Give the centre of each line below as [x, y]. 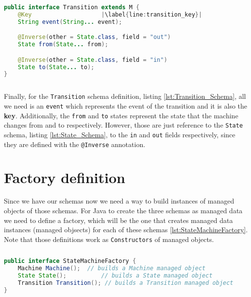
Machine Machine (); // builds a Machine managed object [112, 269]
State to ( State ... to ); [56, 67]
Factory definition [65, 177]
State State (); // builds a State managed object [115, 276]
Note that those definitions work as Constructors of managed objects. [109, 239]
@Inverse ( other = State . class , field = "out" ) [94, 37]
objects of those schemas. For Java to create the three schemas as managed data [123, 210]
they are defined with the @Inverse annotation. [75, 144]
